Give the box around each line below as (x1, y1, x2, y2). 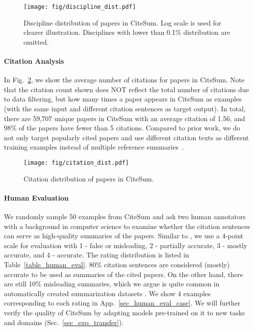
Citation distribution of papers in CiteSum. (24, 173, 154, 183)
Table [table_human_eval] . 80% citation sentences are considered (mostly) (4, 259, 230, 269)
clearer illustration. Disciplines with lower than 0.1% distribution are (24, 27, 230, 37)
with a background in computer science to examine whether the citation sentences (4, 221, 250, 231)
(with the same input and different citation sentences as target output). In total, (4, 103, 246, 114)
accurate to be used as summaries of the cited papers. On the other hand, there (4, 269, 243, 279)
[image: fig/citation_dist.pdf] (24, 159, 129, 166)
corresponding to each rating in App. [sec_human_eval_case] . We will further (4, 298, 241, 308)
